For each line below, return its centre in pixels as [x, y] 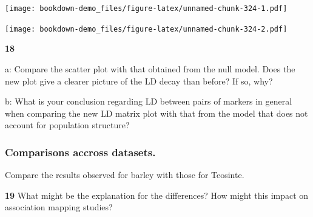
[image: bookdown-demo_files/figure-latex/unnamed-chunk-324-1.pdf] [146, 9]
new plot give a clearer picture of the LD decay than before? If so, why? [139, 81]
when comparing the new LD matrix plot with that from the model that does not [156, 113]
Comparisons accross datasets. [80, 152]
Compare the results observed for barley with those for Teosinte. [125, 175]
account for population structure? [67, 125]
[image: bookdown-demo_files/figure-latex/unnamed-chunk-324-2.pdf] [146, 29]
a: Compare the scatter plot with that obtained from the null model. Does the [150, 68]
